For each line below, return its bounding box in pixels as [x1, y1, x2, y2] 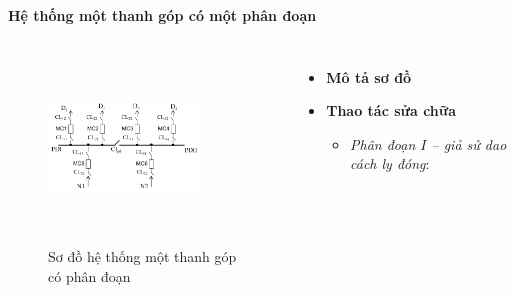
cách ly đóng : [350, 153, 430, 174]
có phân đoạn [48, 265, 131, 286]
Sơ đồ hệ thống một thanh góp [48, 246, 237, 267]
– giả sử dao [431, 133, 507, 154]
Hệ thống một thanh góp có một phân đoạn [8, 5, 317, 25]
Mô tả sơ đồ [326, 66, 412, 87]
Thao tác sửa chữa [326, 100, 457, 121]
